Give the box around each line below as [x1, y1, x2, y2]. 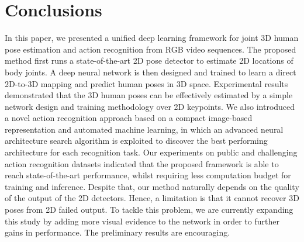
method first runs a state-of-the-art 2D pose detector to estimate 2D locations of [5, 54, 293, 67]
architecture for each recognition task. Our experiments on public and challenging [5, 146, 298, 158]
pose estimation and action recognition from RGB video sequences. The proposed [5, 43, 296, 55]
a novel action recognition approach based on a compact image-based [5, 112, 253, 124]
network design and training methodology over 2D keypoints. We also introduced [5, 100, 295, 112]
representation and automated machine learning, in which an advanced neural [5, 123, 284, 135]
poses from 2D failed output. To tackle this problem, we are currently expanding [5, 203, 293, 216]
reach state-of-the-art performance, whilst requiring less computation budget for [5, 169, 291, 181]
